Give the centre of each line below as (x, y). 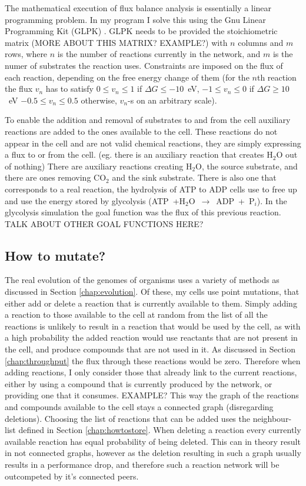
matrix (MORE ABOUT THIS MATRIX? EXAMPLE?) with (116, 42)
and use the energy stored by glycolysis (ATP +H (95, 200)
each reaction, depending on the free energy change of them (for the (127, 77)
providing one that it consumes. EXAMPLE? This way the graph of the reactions (152, 395)
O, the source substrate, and (247, 166)
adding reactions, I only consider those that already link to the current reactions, (151, 372)
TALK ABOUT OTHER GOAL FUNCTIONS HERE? (104, 223)
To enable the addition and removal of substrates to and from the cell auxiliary (148, 120)
